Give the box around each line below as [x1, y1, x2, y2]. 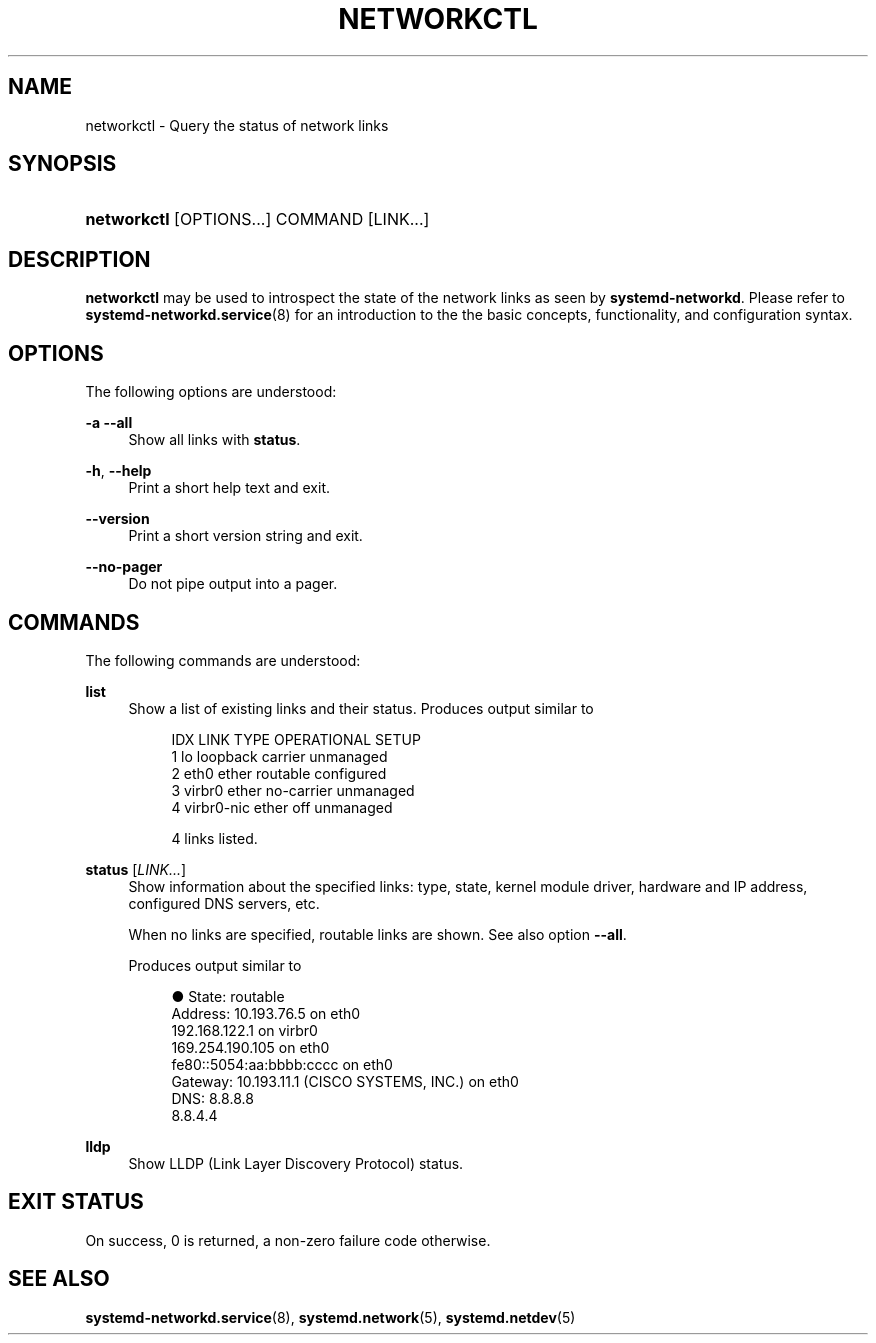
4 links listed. [171, 829, 258, 847]
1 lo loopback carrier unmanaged [171, 747, 388, 765]
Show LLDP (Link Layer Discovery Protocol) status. [128, 1154, 464, 1172]
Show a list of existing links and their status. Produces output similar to [128, 699, 594, 717]
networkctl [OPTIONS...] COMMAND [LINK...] [85, 209, 430, 230]
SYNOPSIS [8, 151, 117, 177]
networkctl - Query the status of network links [85, 116, 389, 134]
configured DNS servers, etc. [128, 894, 320, 912]
